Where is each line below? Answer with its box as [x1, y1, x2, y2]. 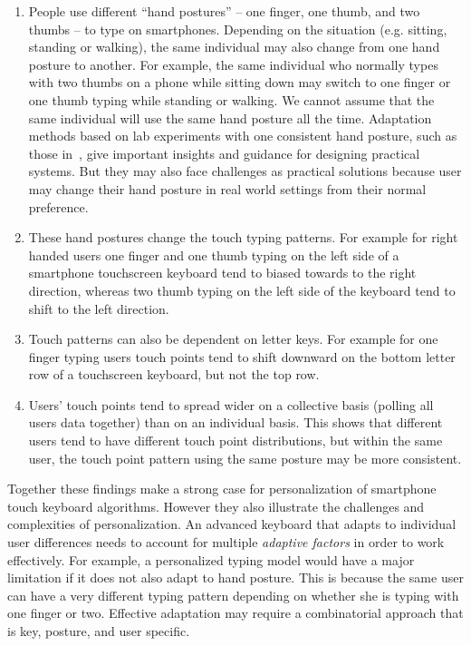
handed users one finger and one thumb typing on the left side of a [28, 245, 399, 264]
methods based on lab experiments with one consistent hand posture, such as [28, 126, 457, 145]
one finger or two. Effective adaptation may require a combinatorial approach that [7, 603, 464, 622]
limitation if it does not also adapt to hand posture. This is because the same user [7, 568, 464, 587]
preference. [28, 197, 89, 216]
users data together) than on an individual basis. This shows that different [28, 413, 443, 432]
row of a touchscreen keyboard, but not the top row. [28, 365, 320, 384]
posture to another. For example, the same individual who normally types [28, 54, 438, 73]
